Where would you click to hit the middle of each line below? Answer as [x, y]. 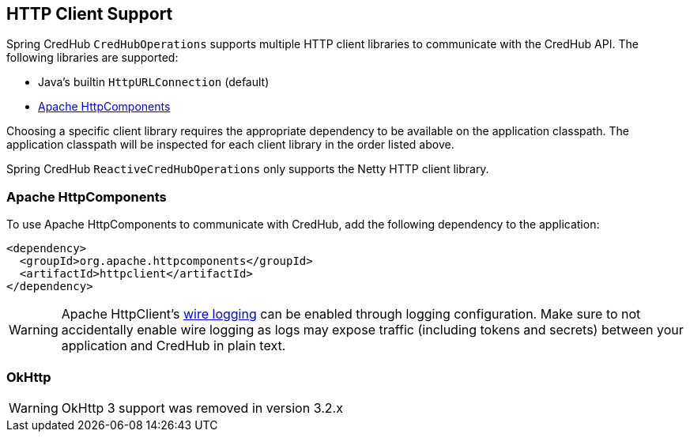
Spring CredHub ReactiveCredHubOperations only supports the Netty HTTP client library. [248, 169]
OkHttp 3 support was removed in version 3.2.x [202, 408]
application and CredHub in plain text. [173, 346]
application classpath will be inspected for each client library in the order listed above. [230, 145]
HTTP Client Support [90, 14]
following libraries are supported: [92, 58]
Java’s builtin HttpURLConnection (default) [154, 82]
